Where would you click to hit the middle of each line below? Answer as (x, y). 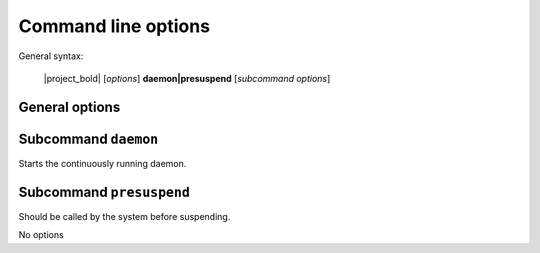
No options (41, 235)
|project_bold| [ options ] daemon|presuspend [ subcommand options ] (187, 78)
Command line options (114, 26)
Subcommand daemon (88, 138)
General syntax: (51, 56)
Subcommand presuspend (104, 191)
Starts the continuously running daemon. (102, 163)
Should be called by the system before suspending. (124, 216)
